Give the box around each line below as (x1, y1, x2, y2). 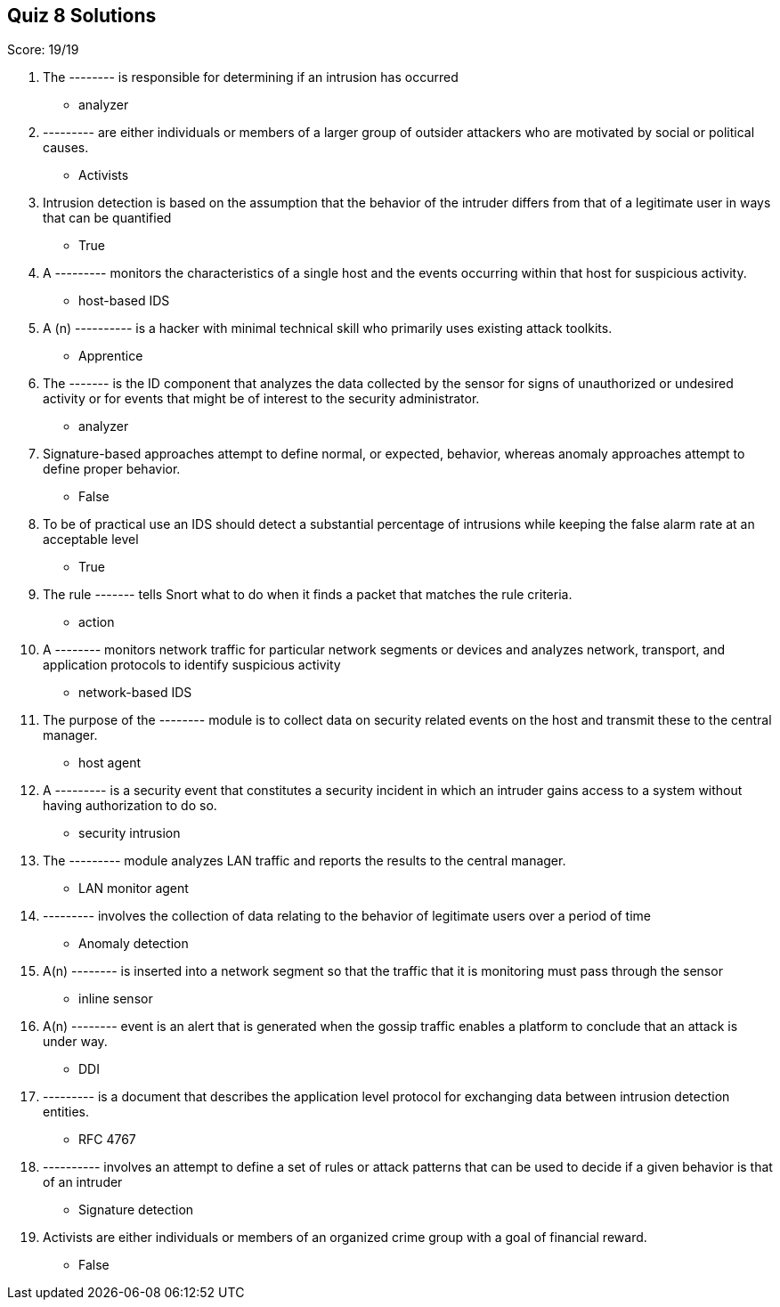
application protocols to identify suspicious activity (43, 657, 341, 673)
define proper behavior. (43, 461, 181, 477)
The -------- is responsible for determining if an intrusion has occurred (43, 69, 459, 85)
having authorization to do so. (43, 798, 217, 814)
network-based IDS (78, 685, 192, 701)
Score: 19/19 (7, 42, 79, 58)
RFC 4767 (78, 1132, 136, 1148)
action (78, 614, 115, 630)
